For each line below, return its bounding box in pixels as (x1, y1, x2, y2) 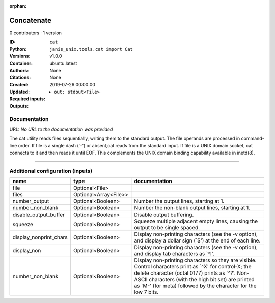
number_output (12, 198, 49, 205)
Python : (9, 46, 27, 52)
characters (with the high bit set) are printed (148, 276, 255, 283)
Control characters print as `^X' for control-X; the (134, 263, 252, 270)
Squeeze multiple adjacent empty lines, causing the (134, 218, 258, 225)
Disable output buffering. (134, 211, 194, 218)
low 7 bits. (134, 289, 159, 296)
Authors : (9, 67, 29, 73)
